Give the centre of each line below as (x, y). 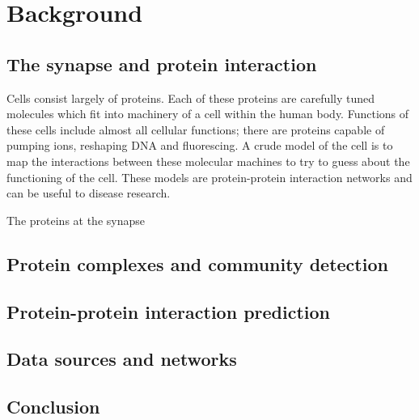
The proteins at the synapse (76, 220)
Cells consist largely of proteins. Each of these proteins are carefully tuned (191, 98)
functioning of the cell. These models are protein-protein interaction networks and (209, 177)
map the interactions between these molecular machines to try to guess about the (208, 161)
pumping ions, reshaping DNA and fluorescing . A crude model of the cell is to (200, 145)
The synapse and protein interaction (162, 64)
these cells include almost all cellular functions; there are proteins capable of (196, 129)
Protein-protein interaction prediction (169, 311)
